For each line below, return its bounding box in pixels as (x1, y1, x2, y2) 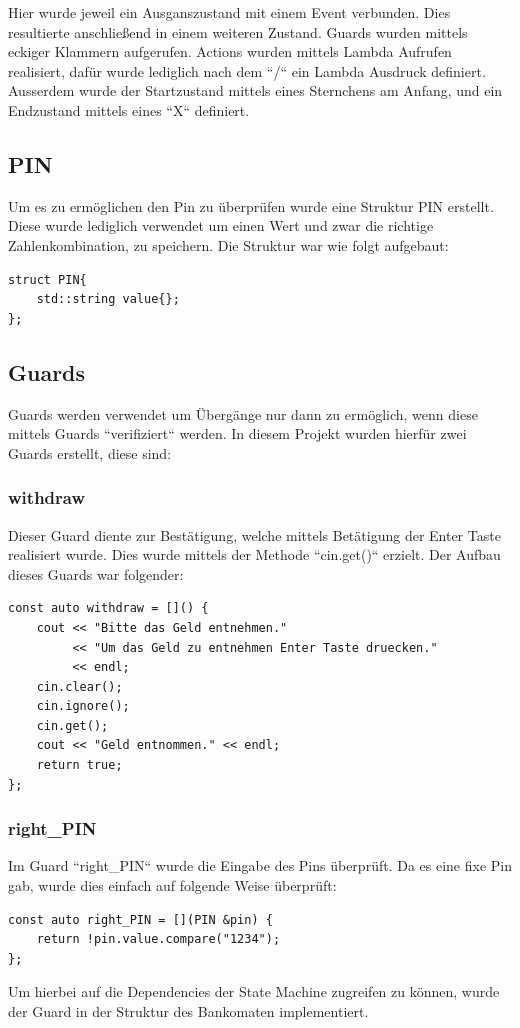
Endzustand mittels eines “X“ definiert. (8, 99, 250, 120)
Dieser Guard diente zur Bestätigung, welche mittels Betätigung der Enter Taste (8, 524, 501, 545)
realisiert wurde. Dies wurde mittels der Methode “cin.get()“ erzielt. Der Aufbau (8, 544, 501, 565)
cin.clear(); (36, 679, 123, 694)
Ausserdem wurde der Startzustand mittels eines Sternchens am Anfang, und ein (8, 80, 503, 101)
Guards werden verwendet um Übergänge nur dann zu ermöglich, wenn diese (8, 403, 478, 424)
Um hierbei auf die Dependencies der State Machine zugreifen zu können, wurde (8, 981, 500, 1002)
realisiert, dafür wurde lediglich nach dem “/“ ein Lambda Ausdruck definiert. (8, 60, 486, 81)
